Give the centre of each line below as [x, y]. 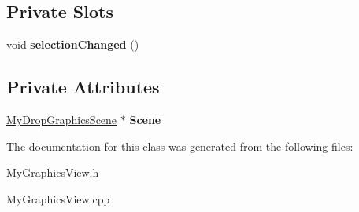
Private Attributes [83, 87]
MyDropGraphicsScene [62, 119]
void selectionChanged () [73, 44]
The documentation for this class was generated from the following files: [180, 146]
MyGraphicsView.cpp [58, 198]
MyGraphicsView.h [53, 172]
